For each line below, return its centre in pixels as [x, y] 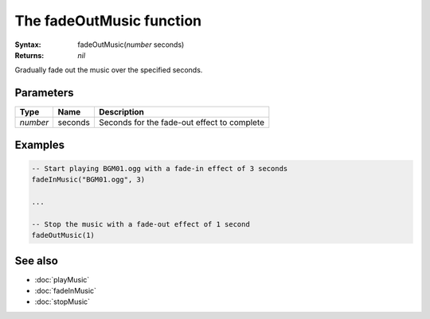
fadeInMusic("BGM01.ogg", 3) [88, 180]
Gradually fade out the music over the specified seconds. [109, 70]
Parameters [44, 93]
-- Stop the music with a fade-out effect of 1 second [141, 224]
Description [121, 112]
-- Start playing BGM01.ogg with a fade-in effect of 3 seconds [160, 168]
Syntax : [28, 45]
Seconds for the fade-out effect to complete [182, 123]
